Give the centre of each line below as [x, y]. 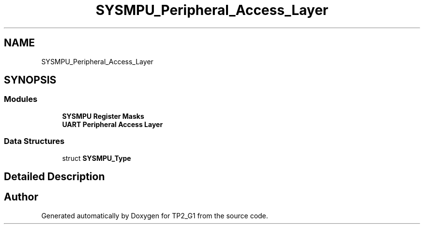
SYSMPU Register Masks [103, 116]
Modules [21, 99]
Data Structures [34, 141]
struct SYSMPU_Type [97, 158]
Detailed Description [54, 176]
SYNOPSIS [30, 80]
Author [21, 197]
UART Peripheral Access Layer [113, 124]
